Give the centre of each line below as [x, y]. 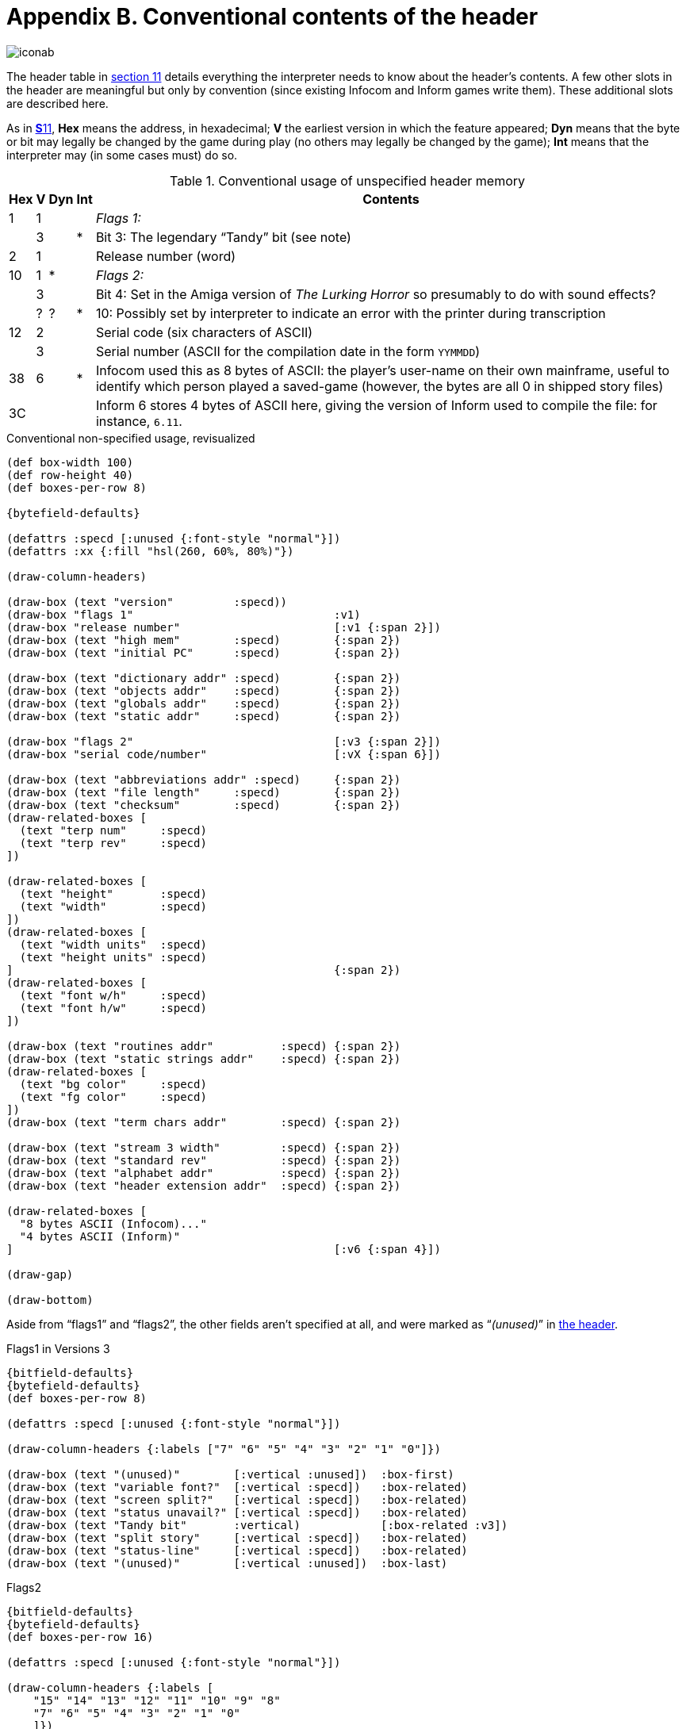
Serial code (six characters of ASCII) [204, 332]
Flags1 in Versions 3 [58, 1348]
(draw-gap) [40, 1274]
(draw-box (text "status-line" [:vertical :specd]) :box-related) [237, 1550]
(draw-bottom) [50, 1300]
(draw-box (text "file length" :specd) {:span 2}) [204, 792]
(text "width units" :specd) [113, 944]
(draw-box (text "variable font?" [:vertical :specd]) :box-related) [237, 1487]
